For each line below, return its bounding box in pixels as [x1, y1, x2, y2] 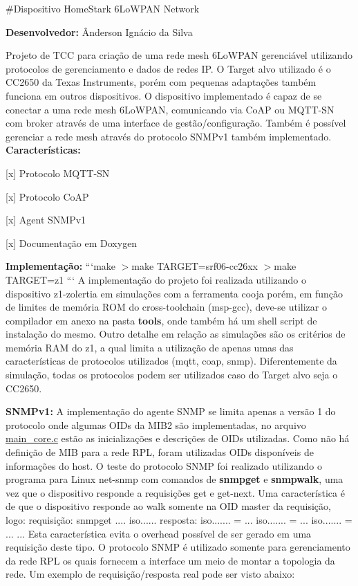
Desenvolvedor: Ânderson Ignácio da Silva [6, 24, 193, 39]
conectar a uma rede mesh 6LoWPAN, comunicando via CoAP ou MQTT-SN [6, 102, 335, 116]
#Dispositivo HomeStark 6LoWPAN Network [6, 1, 200, 15]
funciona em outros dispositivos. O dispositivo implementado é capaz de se [6, 88, 322, 102]
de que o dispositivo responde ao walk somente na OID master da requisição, [6, 499, 331, 513]
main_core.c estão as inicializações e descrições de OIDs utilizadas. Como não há [6, 431, 350, 446]
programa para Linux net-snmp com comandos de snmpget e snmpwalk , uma [6, 472, 343, 486]
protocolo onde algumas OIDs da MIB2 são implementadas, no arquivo [6, 417, 306, 432]
